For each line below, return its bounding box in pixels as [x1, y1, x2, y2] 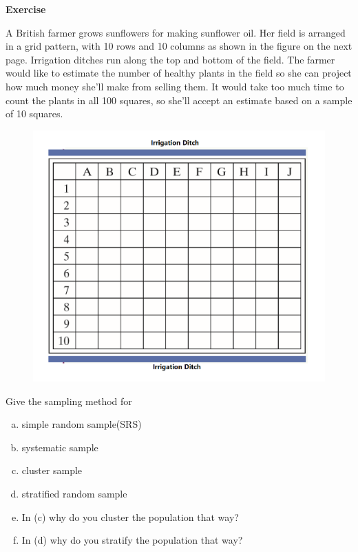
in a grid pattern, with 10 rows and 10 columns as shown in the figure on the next [6, 39, 352, 53]
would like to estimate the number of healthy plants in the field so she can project [6, 66, 352, 80]
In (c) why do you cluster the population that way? [21, 509, 239, 524]
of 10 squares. [6, 106, 63, 121]
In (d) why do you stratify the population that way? [21, 533, 243, 547]
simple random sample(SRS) [21, 417, 142, 431]
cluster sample [21, 463, 83, 477]
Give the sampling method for [6, 393, 132, 408]
